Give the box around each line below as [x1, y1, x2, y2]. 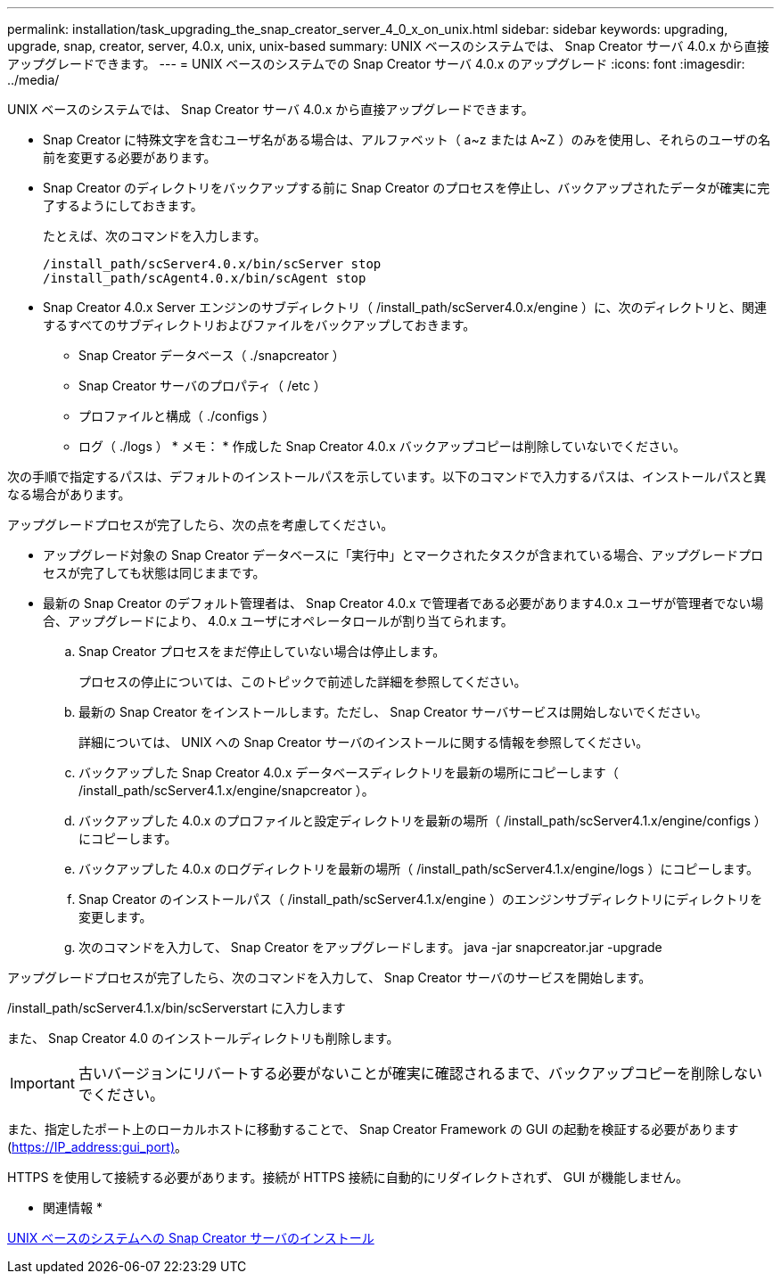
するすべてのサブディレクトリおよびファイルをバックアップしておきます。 [43, 317, 476, 333]
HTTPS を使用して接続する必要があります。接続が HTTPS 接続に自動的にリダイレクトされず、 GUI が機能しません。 [7, 1170, 688, 1185]
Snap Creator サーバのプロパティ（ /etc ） [78, 378, 326, 393]
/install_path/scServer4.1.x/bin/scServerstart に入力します [7, 1000, 346, 1015]
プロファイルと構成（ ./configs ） [78, 408, 275, 423]
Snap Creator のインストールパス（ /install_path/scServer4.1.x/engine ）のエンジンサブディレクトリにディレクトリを [78, 891, 763, 907]
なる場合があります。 [7, 487, 131, 502]
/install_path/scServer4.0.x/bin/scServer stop [43, 257, 382, 271]
